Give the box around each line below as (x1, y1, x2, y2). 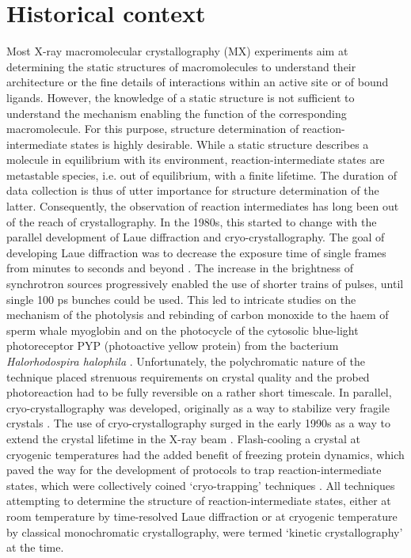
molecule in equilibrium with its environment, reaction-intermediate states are (6, 151, 385, 168)
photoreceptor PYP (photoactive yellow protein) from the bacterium (6, 337, 339, 354)
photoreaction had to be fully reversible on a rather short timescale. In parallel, (6, 384, 392, 400)
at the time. (6, 539, 64, 556)
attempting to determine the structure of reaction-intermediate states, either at (6, 492, 391, 509)
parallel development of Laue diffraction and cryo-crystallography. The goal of (6, 229, 385, 245)
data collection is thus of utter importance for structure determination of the (6, 182, 379, 199)
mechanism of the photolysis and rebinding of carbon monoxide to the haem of (6, 306, 389, 323)
